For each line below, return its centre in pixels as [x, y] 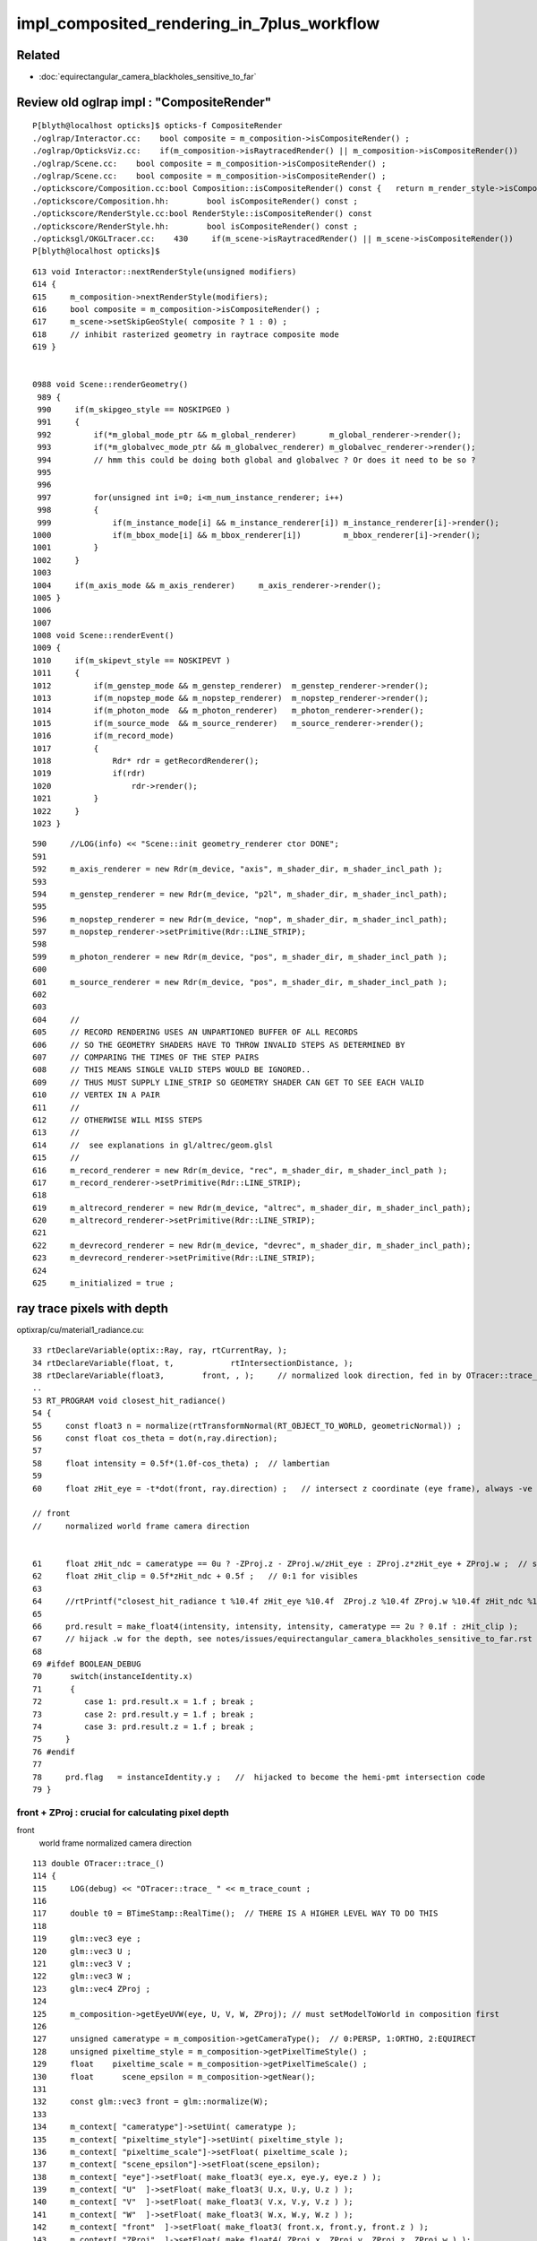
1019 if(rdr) [89, 774]
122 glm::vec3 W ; [82, 1976]
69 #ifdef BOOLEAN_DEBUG [87, 1664]
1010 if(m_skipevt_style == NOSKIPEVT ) [132, 660]
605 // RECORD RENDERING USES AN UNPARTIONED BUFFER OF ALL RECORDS [195, 1032]
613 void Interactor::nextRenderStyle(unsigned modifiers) [165, 272]
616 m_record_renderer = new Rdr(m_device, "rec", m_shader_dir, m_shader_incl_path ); [240, 1170]
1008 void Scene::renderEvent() [103, 636]
